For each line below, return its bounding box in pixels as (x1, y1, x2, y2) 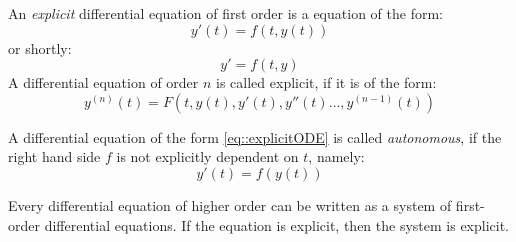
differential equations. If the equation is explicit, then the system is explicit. (44, 214, 510, 235)
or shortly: (8, 37, 72, 58)
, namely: (308, 146, 365, 167)
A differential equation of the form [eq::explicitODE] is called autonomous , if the (8, 126, 502, 147)
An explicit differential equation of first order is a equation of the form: (8, 3, 443, 23)
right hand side (8, 146, 101, 167)
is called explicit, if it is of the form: (216, 72, 437, 93)
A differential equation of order (8, 72, 199, 93)
